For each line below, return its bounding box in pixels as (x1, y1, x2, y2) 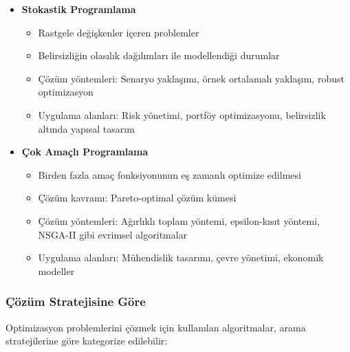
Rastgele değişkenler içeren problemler (38, 25, 199, 39)
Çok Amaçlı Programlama (21, 144, 149, 159)
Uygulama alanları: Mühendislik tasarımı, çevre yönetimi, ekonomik (38, 250, 324, 265)
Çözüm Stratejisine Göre (6, 293, 146, 310)
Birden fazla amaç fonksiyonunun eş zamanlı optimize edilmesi (38, 167, 301, 181)
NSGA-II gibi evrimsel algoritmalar (38, 227, 188, 241)
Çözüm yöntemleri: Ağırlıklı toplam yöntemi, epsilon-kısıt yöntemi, (38, 213, 320, 228)
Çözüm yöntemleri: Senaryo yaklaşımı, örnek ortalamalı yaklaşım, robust (38, 71, 344, 85)
